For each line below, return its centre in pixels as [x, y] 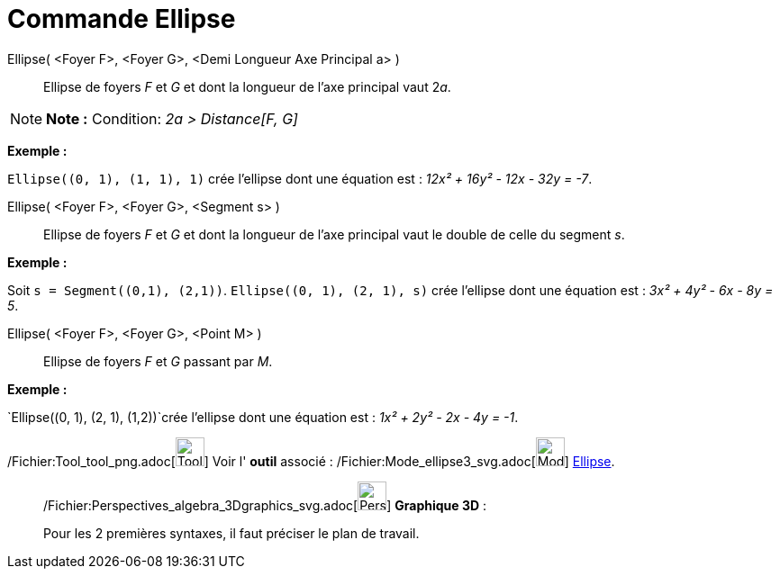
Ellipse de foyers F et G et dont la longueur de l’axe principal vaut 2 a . [247, 86]
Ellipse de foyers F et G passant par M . [158, 361]
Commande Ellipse [122, 19]
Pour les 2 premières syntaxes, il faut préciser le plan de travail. [231, 533]
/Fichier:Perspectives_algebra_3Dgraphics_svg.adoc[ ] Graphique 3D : [265, 505]
